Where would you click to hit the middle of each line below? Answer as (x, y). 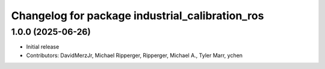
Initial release (43, 47)
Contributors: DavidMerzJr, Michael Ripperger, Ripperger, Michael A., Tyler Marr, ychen (135, 55)
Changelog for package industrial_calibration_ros (138, 16)
